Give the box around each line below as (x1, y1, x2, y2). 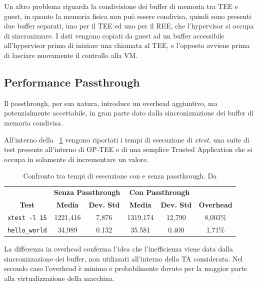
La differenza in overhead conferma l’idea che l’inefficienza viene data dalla (4, 243, 233, 253)
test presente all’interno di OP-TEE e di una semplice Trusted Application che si (4, 144, 252, 154)
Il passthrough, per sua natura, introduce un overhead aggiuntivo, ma (4, 97, 217, 108)
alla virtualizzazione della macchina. (4, 272, 114, 283)
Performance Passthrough (4, 74, 140, 89)
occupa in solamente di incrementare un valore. (4, 153, 148, 164)
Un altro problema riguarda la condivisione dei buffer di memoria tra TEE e (4, 1, 238, 11)
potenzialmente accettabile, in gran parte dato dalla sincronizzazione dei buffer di (4, 107, 254, 118)
